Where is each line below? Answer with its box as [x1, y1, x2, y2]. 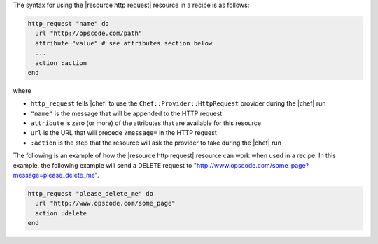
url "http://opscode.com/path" [35, 29, 143, 38]
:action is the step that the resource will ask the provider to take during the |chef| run [30, 138, 281, 147]
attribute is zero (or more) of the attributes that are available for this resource [30, 119, 262, 127]
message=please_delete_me [13, 171, 96, 180]
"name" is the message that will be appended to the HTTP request [30, 109, 223, 117]
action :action [35, 59, 87, 66]
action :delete [35, 209, 87, 217]
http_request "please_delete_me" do [27, 189, 154, 198]
